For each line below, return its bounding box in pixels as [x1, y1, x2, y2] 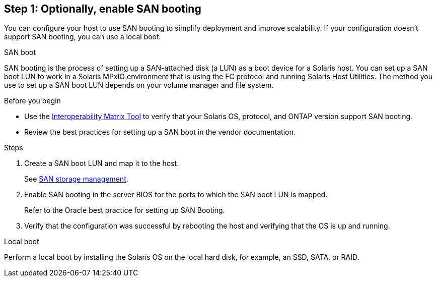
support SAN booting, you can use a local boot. [4, 32, 161, 41]
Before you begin [4, 96, 61, 105]
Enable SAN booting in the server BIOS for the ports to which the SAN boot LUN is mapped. [24, 190, 328, 199]
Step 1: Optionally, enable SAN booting [4, 3, 201, 15]
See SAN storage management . [24, 175, 128, 184]
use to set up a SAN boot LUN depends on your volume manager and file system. [4, 81, 274, 90]
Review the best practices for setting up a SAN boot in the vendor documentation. [24, 128, 296, 137]
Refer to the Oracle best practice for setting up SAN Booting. [24, 206, 225, 215]
